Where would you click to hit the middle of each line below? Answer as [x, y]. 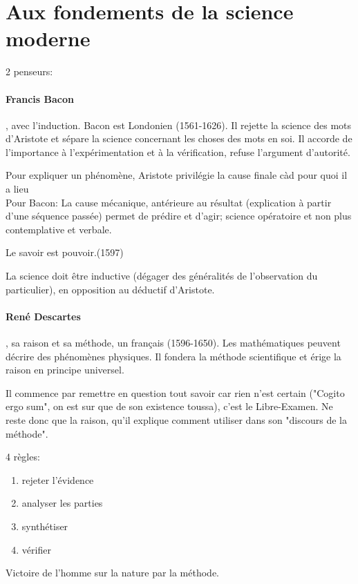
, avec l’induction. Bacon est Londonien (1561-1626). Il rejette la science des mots [179, 125]
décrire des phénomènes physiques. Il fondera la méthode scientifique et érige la [173, 356]
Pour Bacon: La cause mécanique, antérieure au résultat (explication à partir [169, 202]
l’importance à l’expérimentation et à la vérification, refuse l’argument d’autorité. [178, 152]
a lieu [17, 189]
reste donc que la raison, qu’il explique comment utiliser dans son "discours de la [176, 420]
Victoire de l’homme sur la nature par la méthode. [113, 573]
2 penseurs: [29, 71]
